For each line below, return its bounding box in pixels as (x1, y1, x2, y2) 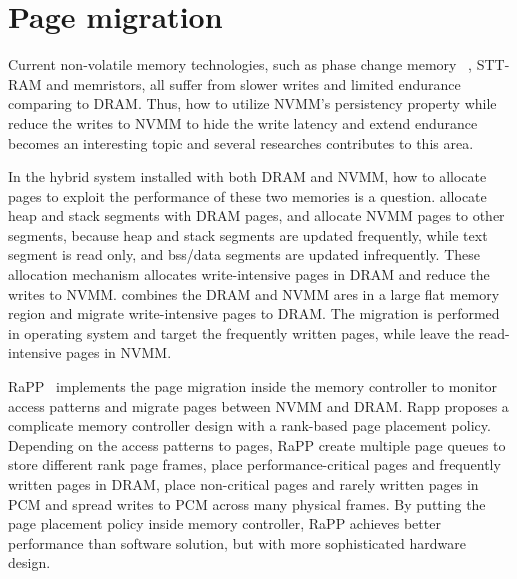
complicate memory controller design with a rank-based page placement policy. (8, 415, 491, 436)
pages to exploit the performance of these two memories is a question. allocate (8, 185, 487, 206)
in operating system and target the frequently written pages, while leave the (8, 322, 474, 343)
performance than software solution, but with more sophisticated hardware (8, 532, 466, 553)
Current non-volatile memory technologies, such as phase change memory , (8, 54, 472, 75)
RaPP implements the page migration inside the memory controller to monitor (8, 376, 497, 397)
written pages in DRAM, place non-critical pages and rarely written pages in (8, 474, 479, 494)
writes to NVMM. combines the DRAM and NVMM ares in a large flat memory (8, 283, 500, 304)
